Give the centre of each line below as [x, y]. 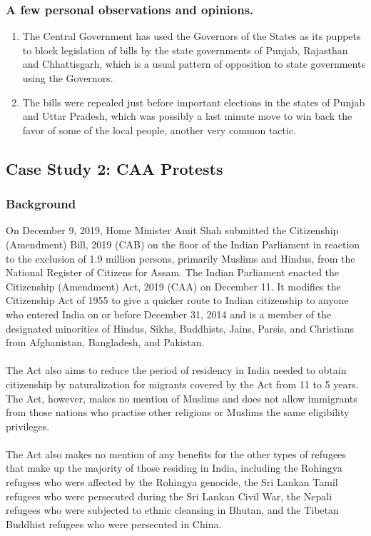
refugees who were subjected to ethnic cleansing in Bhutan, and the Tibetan [172, 510]
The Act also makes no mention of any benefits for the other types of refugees [176, 454]
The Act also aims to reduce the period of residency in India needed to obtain [176, 370]
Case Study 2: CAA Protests [115, 168]
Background [41, 204]
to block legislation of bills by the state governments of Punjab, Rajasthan [185, 50]
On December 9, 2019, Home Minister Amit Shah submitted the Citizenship [172, 230]
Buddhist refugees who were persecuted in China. [114, 524]
